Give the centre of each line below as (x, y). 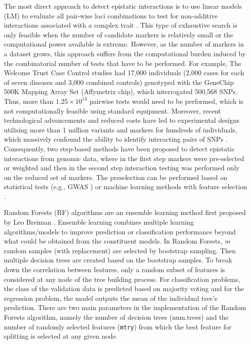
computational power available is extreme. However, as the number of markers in (124, 44)
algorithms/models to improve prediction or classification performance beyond (120, 231)
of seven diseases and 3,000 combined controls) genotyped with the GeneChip (119, 82)
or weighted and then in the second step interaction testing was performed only (122, 168)
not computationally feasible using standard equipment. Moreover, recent (113, 110)
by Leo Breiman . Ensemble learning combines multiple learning (99, 222)
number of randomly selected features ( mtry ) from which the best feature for (118, 326)
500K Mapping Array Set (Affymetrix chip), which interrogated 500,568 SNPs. (121, 91)
